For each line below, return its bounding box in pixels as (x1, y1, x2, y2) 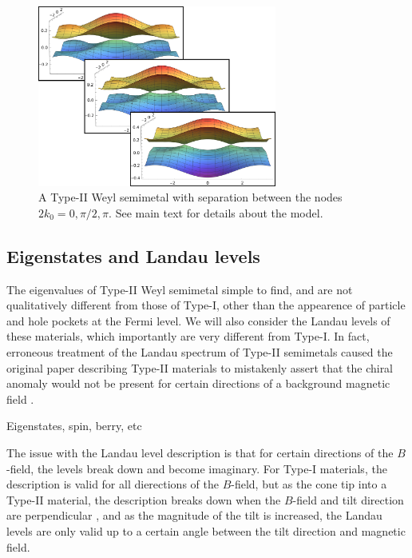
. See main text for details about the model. (109, 204, 323, 221)
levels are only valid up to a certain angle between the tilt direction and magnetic (6, 522, 406, 539)
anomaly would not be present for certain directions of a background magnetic (6, 375, 390, 392)
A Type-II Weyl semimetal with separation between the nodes (38, 189, 343, 205)
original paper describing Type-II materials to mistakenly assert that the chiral (6, 359, 394, 376)
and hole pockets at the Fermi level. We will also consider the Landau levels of (6, 312, 390, 329)
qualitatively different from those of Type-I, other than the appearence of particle (6, 297, 406, 313)
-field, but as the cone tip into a (231, 476, 387, 492)
